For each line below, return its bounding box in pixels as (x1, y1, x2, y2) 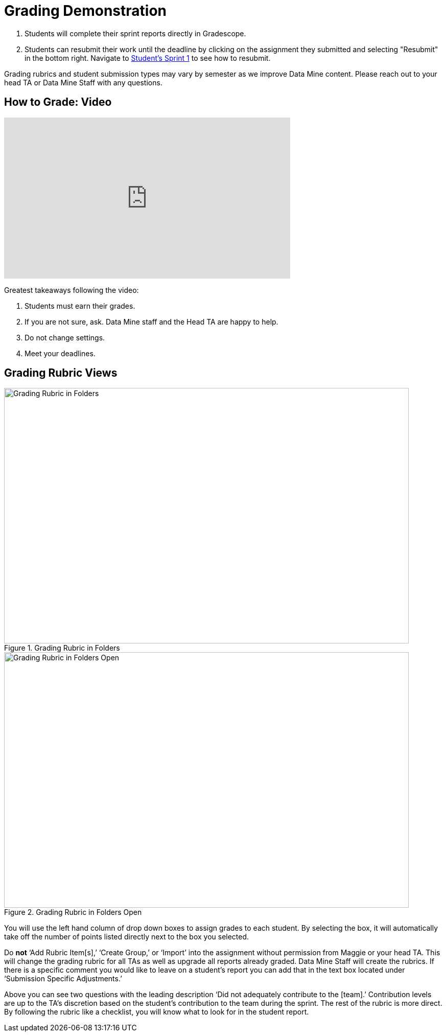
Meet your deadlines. (25, 349, 96, 358)
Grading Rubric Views (4, 366, 118, 380)
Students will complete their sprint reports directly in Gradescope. (25, 29, 246, 38)
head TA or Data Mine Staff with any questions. (4, 78, 162, 87)
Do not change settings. (25, 333, 105, 342)
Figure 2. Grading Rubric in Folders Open (4, 908, 142, 917)
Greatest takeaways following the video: (4, 285, 139, 294)
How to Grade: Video (4, 96, 112, 109)
